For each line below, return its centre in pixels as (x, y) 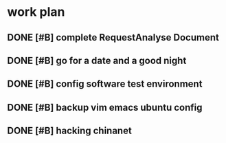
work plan (36, 12)
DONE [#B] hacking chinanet (69, 131)
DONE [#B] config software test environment (105, 84)
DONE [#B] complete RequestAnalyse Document (113, 37)
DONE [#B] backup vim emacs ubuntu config (105, 107)
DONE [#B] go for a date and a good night (97, 60)
